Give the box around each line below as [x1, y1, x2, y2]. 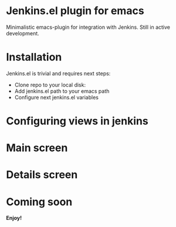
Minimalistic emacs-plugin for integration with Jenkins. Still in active [6, 24, 171, 31]
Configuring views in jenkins [6, 115, 148, 128]
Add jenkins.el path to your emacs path [14, 87, 110, 95]
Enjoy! [6, 215, 22, 222]
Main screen [6, 141, 68, 155]
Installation [6, 51, 62, 64]
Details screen [6, 168, 78, 182]
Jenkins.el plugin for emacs [6, 4, 145, 18]
